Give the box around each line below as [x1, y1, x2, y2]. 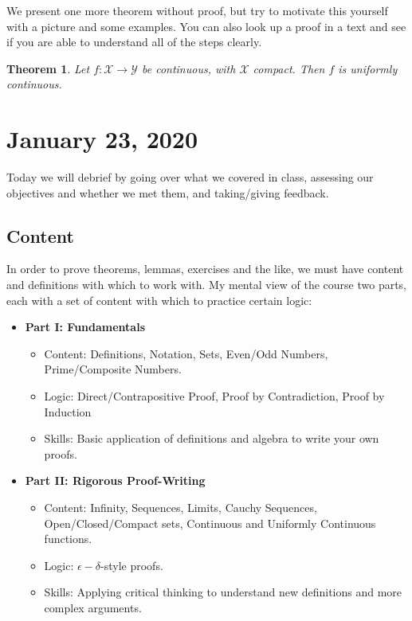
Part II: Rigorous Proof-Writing [25, 472, 206, 489]
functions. [44, 530, 92, 547]
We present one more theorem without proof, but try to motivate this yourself [6, 2, 388, 18]
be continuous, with [141, 60, 236, 76]
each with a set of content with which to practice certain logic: [6, 291, 312, 308]
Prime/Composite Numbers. [44, 361, 182, 377]
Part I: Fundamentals [25, 318, 146, 335]
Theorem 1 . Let [6, 60, 90, 76]
